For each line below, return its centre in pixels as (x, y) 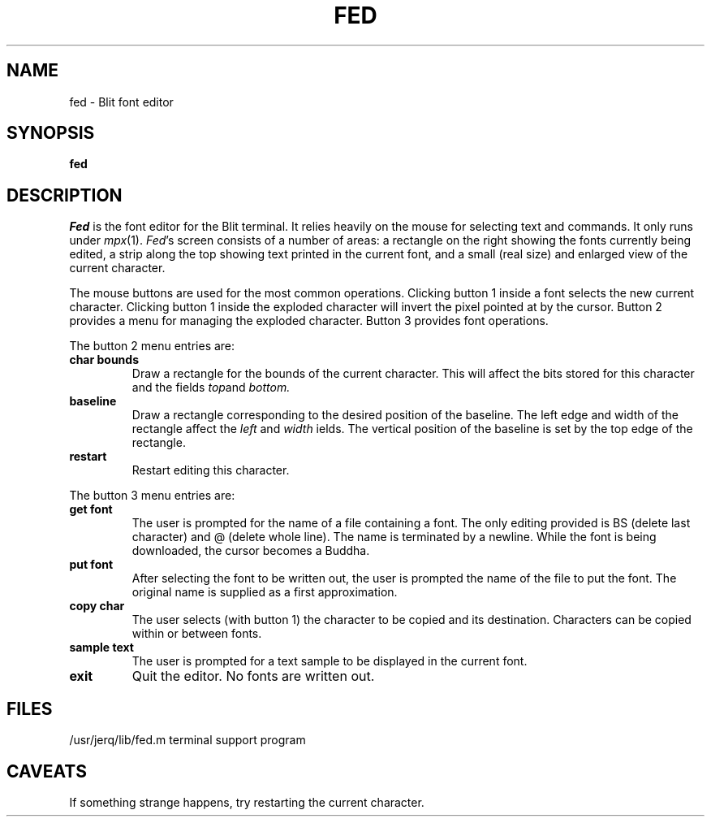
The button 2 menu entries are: (152, 346)
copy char (97, 606)
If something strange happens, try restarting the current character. (247, 802)
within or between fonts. (197, 634)
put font (91, 565)
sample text (101, 648)
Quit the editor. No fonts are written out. (253, 676)
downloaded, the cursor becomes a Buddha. (251, 551)
